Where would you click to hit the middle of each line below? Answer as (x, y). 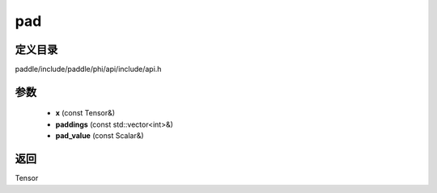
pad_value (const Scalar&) (100, 136)
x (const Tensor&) (85, 113)
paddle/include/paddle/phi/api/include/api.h (88, 69)
